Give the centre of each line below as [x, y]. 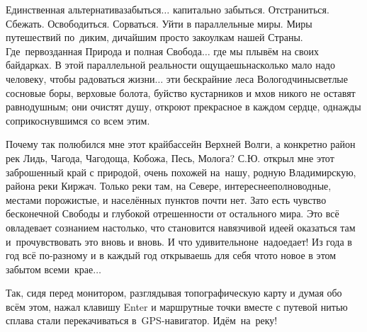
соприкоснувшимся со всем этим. [78, 120]
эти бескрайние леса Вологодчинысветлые [257, 78]
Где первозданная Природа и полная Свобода [104, 51]
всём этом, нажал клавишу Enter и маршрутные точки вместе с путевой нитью [177, 306]
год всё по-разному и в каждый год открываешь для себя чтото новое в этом [171, 255]
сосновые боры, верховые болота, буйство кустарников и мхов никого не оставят [181, 92]
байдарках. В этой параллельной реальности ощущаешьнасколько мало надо [170, 65]
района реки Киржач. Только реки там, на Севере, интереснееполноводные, [169, 186]
